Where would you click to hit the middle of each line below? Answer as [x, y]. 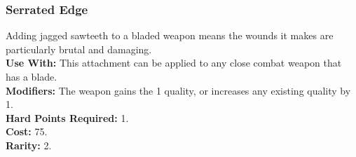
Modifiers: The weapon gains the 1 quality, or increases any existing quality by [178, 90]
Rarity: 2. [29, 145]
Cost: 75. [27, 131]
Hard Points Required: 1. [67, 117]
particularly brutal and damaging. [79, 49]
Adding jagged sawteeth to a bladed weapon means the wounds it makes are [170, 35]
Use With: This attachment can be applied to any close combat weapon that [174, 63]
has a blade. [32, 76]
